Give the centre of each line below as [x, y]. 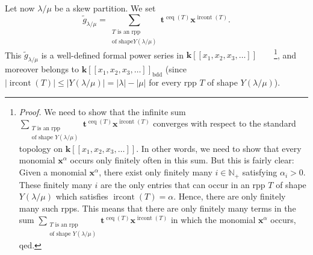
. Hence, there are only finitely [230, 196]
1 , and [285, 54]
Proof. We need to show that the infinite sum [102, 111]
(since [176, 69]
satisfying [260, 172]
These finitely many [55, 184]
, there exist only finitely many [156, 172]
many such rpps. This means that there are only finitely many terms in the [157, 208]
